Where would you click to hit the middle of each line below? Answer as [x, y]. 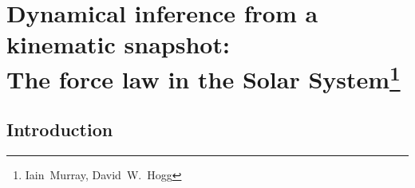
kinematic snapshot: [118, 44]
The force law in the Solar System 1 [204, 77]
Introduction [60, 129]
